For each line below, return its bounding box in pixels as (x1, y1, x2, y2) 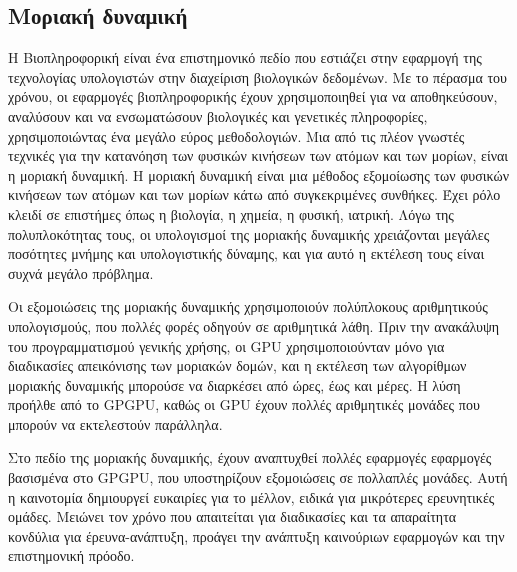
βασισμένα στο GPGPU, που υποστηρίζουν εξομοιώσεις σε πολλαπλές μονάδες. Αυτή (8, 467, 508, 488)
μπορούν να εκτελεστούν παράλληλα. (8, 413, 223, 434)
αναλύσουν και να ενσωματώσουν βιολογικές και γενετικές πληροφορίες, (8, 105, 428, 126)
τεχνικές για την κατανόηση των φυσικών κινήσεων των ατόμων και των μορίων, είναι (8, 145, 509, 166)
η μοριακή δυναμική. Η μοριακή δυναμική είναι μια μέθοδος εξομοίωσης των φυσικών (8, 164, 510, 185)
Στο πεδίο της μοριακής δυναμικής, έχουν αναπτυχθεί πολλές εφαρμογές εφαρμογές (8, 447, 492, 468)
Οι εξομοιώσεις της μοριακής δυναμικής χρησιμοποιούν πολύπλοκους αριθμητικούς (8, 296, 488, 317)
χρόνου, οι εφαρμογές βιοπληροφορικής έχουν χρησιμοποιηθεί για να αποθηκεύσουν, (8, 86, 498, 107)
